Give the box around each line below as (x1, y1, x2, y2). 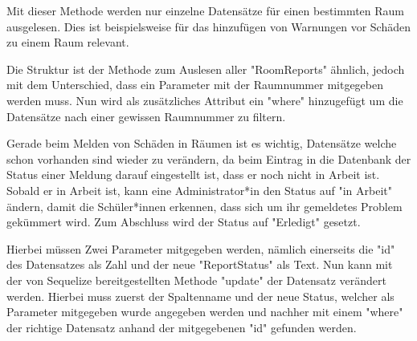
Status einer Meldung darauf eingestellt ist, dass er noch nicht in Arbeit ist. (6, 166, 380, 183)
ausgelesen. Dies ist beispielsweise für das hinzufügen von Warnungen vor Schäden (6, 18, 411, 35)
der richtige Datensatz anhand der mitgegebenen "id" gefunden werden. (6, 319, 357, 335)
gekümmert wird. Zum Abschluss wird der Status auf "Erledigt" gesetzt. (6, 213, 361, 230)
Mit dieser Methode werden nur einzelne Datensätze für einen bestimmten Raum (6, 2, 405, 18)
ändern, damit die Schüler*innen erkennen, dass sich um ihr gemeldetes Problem (6, 197, 403, 214)
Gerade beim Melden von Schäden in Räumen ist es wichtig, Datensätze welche (6, 135, 397, 152)
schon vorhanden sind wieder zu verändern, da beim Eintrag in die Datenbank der (6, 150, 411, 167)
